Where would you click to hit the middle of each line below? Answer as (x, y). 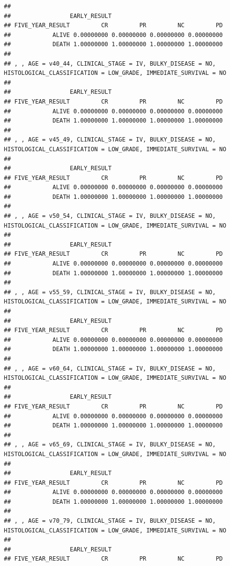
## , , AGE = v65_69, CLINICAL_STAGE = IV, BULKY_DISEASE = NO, (110, 445)
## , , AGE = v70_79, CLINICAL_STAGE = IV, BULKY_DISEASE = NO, (110, 521)
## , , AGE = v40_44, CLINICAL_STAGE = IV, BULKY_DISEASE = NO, (110, 63)
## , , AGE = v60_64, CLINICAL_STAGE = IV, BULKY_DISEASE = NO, (110, 368)
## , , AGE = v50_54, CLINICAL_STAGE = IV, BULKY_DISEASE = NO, (110, 216)
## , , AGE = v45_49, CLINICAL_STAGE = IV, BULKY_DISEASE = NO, (110, 140)
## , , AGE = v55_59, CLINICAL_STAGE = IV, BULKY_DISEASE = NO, (110, 292)
